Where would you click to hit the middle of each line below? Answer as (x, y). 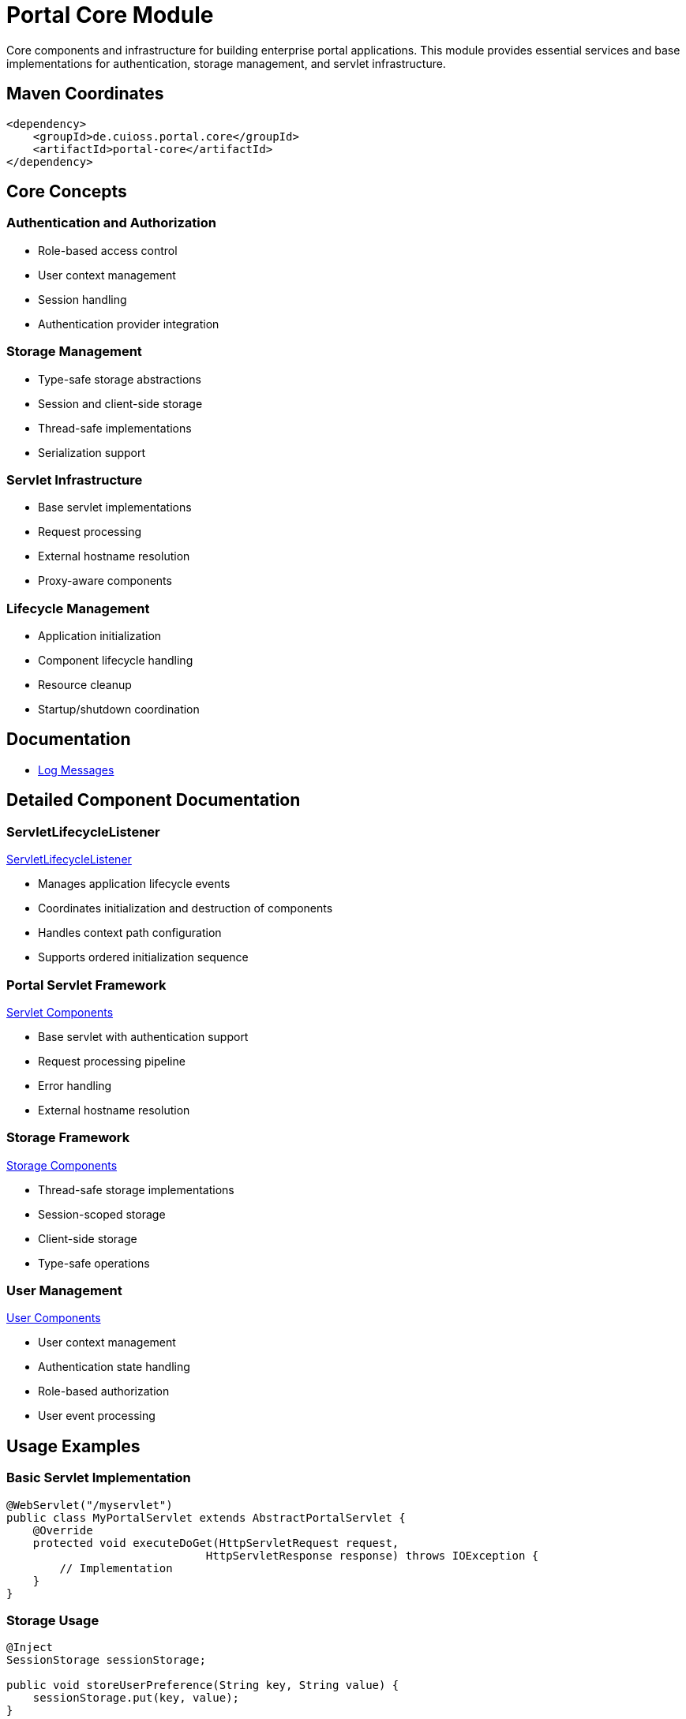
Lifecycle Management (78, 608)
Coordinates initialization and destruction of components (186, 908)
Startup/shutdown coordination (119, 710)
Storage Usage (53, 1620)
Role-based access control (108, 250)
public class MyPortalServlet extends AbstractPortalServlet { (206, 1517)
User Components (54, 1318)
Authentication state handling (114, 1367)
